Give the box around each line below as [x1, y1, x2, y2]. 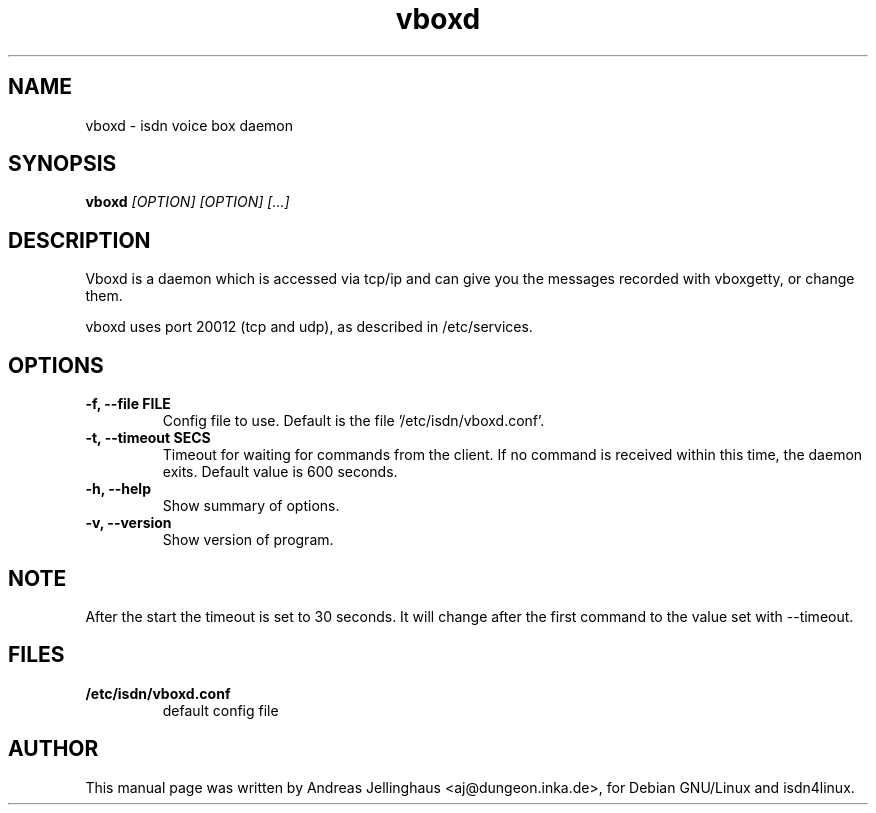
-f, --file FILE [85, 395, 171, 413]
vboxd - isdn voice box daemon [85, 116, 293, 134]
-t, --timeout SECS [85, 429, 211, 447]
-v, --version [85, 514, 172, 532]
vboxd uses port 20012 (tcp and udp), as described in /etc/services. [85, 318, 533, 336]
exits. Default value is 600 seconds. [162, 463, 398, 481]
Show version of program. [162, 531, 334, 549]
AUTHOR [8, 736, 99, 762]
